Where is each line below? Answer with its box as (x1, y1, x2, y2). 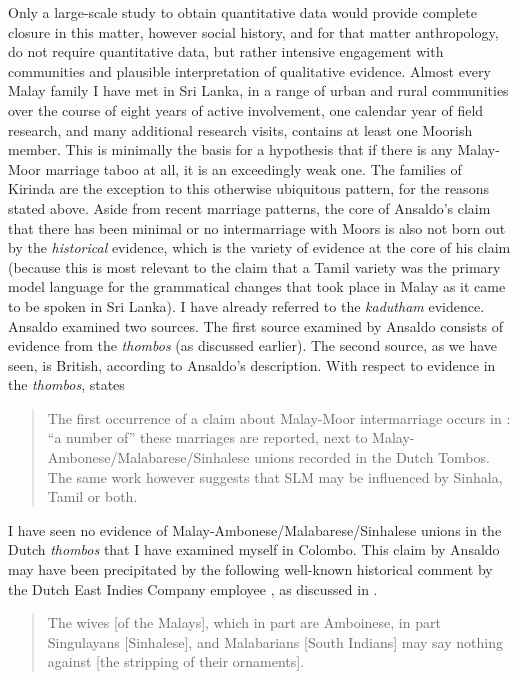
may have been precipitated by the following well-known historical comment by (8, 559, 493, 580)
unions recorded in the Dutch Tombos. (254, 447, 490, 468)
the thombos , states (8, 374, 125, 395)
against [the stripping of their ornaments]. (47, 651, 305, 672)
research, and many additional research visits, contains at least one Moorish (8, 119, 473, 140)
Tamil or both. (47, 486, 138, 507)
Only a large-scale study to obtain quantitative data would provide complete (8, 2, 477, 22)
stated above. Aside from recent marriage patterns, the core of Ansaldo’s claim (8, 197, 491, 218)
